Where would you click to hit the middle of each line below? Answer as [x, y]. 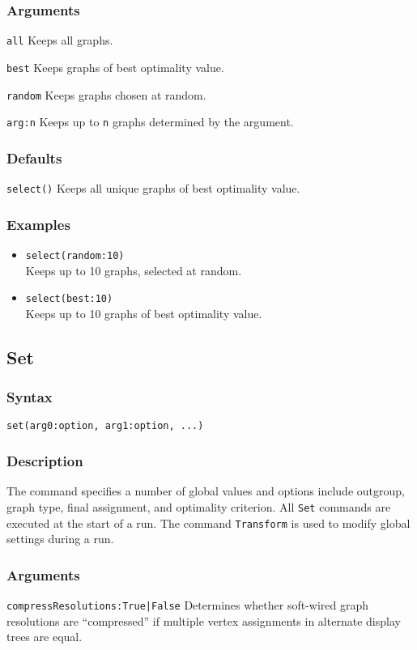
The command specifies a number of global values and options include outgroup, [206, 491]
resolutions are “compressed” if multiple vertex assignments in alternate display [204, 620]
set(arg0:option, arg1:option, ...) [105, 426]
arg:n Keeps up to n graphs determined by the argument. [150, 122]
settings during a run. [60, 539]
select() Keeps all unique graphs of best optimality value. [153, 188]
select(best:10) [69, 299]
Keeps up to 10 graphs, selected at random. [134, 270]
